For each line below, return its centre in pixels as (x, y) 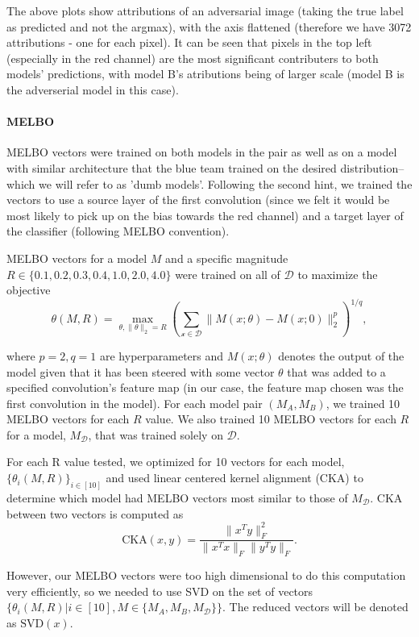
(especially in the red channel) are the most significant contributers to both (193, 58)
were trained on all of (228, 274)
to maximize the (338, 274)
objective (29, 290)
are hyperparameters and (162, 355)
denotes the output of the (341, 355)
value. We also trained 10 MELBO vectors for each (271, 419)
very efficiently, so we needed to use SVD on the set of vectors (160, 591)
